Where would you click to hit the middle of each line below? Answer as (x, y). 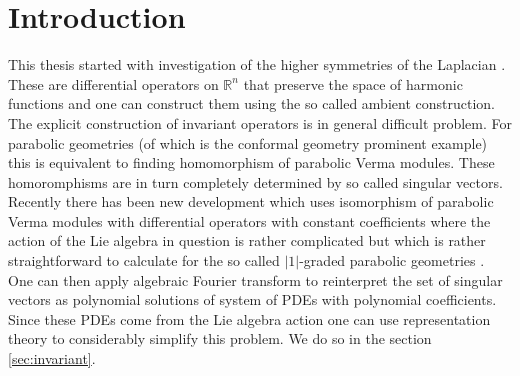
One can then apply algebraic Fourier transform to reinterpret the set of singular (255, 279)
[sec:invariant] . (52, 358)
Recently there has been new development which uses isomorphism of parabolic (251, 201)
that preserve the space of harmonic (353, 83)
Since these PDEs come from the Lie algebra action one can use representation (249, 318)
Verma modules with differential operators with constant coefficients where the (249, 220)
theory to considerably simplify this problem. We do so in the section (220, 338)
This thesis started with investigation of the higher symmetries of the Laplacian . (257, 64)
